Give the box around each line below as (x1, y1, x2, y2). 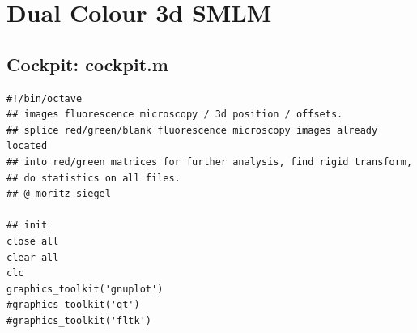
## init (6, 220, 48, 232)
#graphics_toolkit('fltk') (6, 314, 151, 327)
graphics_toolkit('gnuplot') (6, 283, 164, 295)
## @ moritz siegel (6, 188, 111, 200)
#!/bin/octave (6, 92, 83, 105)
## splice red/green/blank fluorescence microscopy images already (6, 124, 378, 136)
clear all (6, 251, 59, 263)
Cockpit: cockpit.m (6, 51, 168, 76)
